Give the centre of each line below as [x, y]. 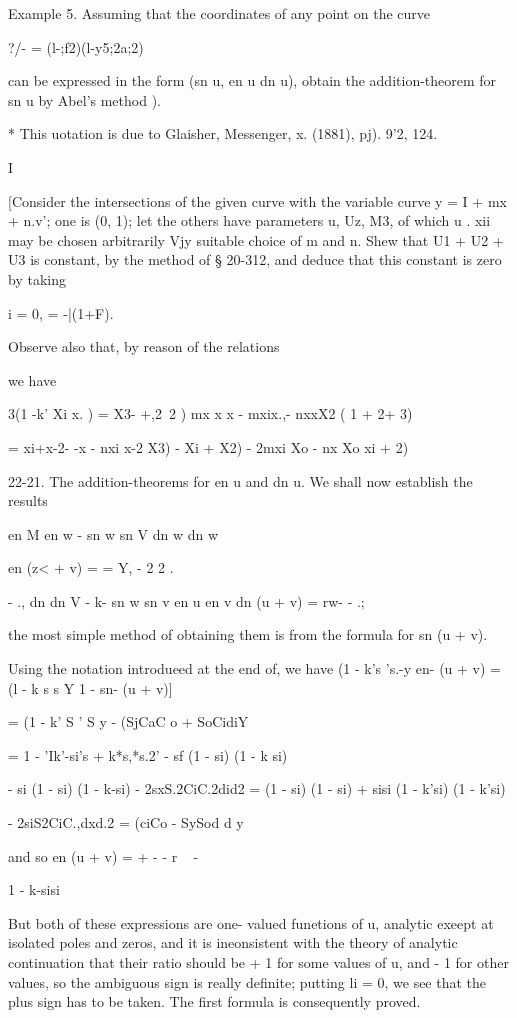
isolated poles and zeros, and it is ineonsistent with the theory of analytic [233, 942]
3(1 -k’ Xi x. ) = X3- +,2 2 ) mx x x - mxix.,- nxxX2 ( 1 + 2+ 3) [210, 413]
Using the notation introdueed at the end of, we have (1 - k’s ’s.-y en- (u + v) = [254, 668]
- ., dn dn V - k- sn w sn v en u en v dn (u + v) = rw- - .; [186, 600]
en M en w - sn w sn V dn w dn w [113, 533]
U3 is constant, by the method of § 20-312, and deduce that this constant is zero [255, 259]
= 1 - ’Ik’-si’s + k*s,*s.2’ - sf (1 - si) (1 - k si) [148, 754]
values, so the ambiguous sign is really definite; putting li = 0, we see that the [247, 981]
